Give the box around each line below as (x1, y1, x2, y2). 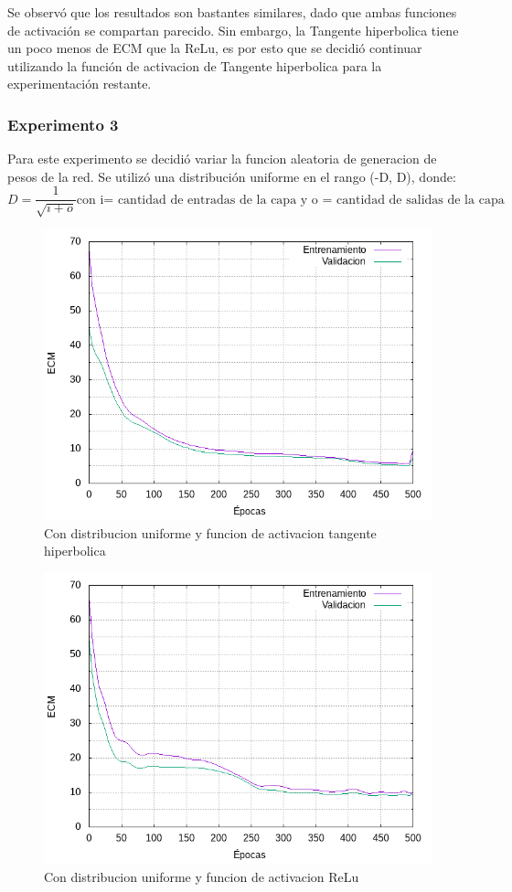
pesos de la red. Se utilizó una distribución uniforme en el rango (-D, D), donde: (7, 166, 456, 186)
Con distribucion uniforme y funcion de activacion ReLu (44, 866, 359, 886)
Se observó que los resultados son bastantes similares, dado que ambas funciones (7, 3, 457, 21)
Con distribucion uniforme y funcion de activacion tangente (44, 523, 377, 542)
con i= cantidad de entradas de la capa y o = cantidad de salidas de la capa (76, 193, 505, 207)
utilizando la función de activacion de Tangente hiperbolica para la (7, 56, 382, 75)
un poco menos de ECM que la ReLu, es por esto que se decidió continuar (7, 38, 422, 58)
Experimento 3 (7, 112, 119, 135)
